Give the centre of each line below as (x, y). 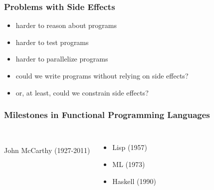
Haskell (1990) (134, 181)
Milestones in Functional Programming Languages (107, 115)
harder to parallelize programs (62, 59)
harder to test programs (52, 42)
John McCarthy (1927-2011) (47, 150)
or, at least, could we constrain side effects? (82, 92)
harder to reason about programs (66, 25)
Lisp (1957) (130, 147)
